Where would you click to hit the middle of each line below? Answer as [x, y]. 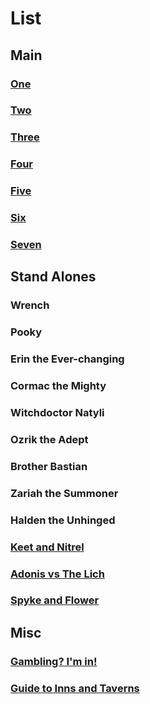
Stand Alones [53, 277]
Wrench [30, 305]
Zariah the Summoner [64, 493]
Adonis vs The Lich [57, 574]
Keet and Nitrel [47, 547]
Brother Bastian [49, 466]
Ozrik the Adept [49, 439]
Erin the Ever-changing [67, 359]
